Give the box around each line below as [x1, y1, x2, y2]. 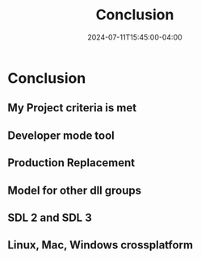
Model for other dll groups [7, 183, 142, 197]
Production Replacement [7, 156, 135, 170]
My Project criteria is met [7, 101, 137, 115]
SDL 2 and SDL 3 [7, 211, 92, 224]
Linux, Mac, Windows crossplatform [7, 238, 194, 252]
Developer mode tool [7, 128, 115, 142]
